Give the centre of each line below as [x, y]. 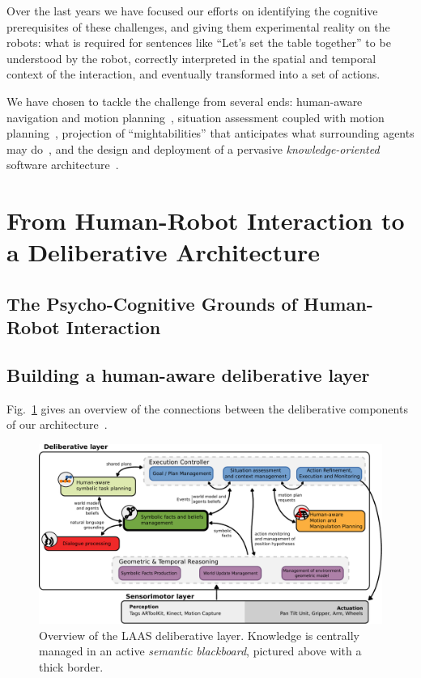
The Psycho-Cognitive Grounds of [152, 303]
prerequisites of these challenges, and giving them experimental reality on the [198, 26]
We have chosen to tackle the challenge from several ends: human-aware [185, 101]
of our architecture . [57, 424]
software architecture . [63, 165]
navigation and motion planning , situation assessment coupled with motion [196, 117]
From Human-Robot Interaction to [206, 220]
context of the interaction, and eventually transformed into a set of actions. [193, 74]
